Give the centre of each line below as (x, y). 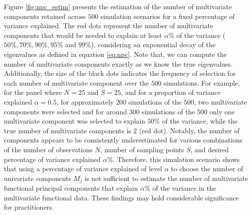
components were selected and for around (66, 111)
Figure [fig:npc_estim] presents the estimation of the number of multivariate (118, 6)
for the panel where (33, 92)
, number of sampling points (142, 149)
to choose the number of (207, 169)
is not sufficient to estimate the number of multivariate (166, 178)
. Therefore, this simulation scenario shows (176, 159)
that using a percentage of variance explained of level (83, 169)
